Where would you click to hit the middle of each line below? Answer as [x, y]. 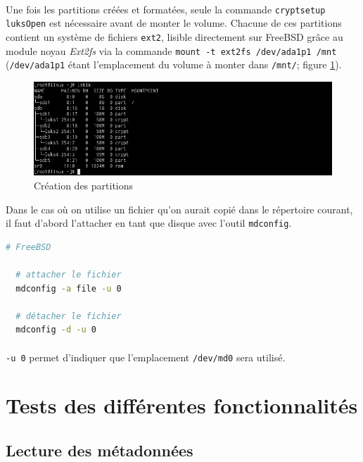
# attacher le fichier [69, 274]
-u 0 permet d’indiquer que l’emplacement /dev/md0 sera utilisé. [146, 357]
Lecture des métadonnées [100, 450]
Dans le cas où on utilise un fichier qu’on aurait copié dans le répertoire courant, [179, 209]
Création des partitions [84, 185]
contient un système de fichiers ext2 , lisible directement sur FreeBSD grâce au [174, 36]
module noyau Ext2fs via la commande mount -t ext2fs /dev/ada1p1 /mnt [171, 50]
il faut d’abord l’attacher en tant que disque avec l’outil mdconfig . [149, 223]
